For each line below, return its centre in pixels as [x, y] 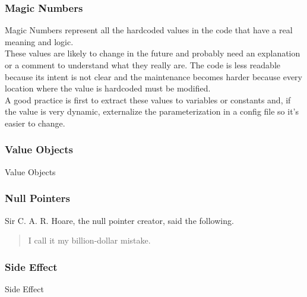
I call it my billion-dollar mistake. [89, 240]
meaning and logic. [39, 41]
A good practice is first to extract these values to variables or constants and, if [148, 99]
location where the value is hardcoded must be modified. [108, 88]
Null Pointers [37, 198]
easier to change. [35, 123]
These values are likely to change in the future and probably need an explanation [153, 53]
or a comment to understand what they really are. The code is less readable [143, 65]
